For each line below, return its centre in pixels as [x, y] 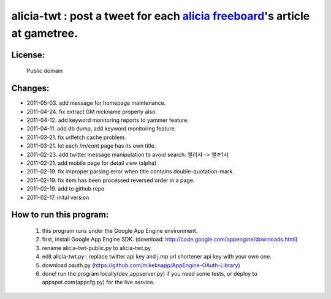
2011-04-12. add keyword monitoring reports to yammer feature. [108, 120]
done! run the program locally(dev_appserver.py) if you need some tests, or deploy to [150, 273]
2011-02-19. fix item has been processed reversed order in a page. [111, 180]
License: [28, 55]
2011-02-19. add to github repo [66, 189]
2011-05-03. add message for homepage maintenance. [96, 103]
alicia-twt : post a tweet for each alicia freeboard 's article [161, 16]
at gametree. [45, 33]
